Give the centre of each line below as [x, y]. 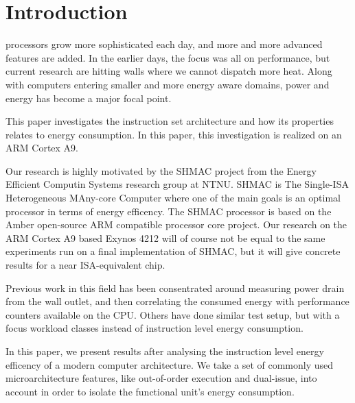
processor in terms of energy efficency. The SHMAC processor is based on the [169, 211]
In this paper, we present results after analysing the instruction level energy [165, 351]
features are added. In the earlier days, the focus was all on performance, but [168, 57]
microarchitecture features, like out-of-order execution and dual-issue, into [161, 378]
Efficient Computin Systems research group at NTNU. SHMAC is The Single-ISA [177, 184]
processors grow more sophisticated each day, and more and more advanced [164, 44]
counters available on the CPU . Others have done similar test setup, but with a [173, 314]
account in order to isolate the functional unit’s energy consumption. [150, 391]
